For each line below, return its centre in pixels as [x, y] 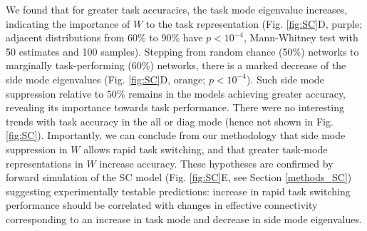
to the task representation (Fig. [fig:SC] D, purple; [254, 23]
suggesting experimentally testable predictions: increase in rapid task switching [178, 191]
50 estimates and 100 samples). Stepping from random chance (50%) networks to [182, 51]
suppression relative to [55, 93]
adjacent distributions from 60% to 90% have [104, 37]
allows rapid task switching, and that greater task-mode [206, 149]
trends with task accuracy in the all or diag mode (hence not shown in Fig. [170, 121]
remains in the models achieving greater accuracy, [237, 93]
